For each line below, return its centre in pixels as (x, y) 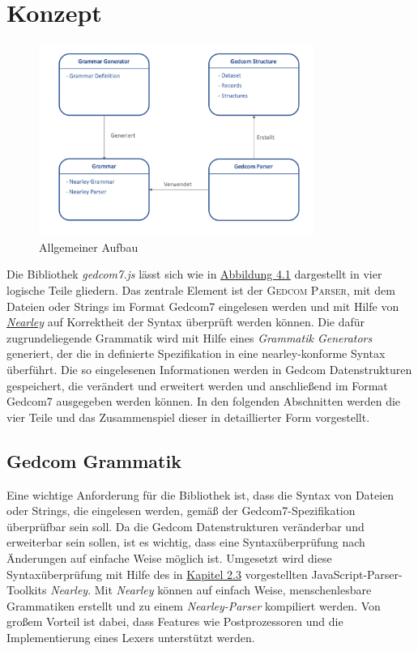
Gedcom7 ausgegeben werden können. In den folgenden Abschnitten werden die (204, 401)
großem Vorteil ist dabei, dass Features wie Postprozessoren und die (175, 621)
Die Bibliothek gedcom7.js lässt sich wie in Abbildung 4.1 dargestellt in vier (194, 274)
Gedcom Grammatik (94, 460)
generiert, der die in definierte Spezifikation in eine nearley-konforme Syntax (196, 353)
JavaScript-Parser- (357, 574)
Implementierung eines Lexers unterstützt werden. (131, 637)
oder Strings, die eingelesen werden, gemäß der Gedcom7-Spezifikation (181, 511)
